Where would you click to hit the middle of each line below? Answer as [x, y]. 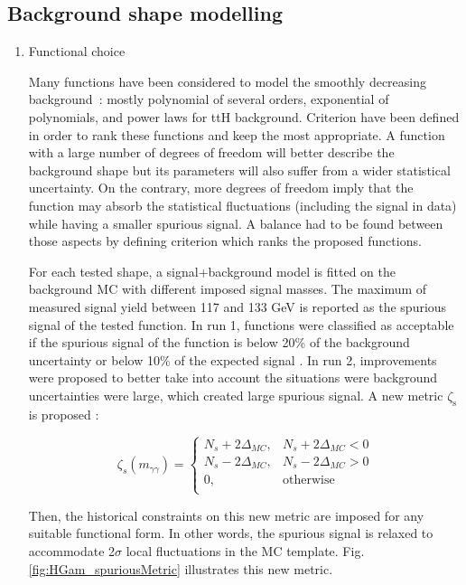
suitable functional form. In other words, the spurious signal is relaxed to [231, 533]
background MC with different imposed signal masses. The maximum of [228, 289]
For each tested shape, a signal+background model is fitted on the [212, 271]
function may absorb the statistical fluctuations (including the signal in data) [242, 205]
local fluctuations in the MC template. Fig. [245, 550]
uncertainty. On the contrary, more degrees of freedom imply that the [221, 188]
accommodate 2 [72, 550]
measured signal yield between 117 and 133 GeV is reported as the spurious [238, 306]
